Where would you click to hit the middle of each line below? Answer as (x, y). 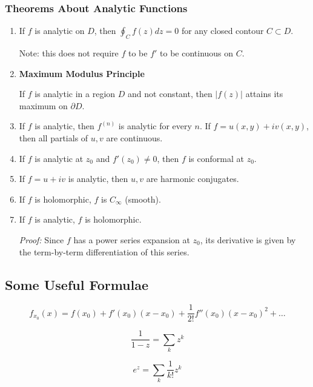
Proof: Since (41, 239)
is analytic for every (155, 126)
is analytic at (59, 158)
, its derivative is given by (248, 239)
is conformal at (216, 158)
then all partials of (54, 137)
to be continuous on (197, 53)
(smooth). (143, 199)
